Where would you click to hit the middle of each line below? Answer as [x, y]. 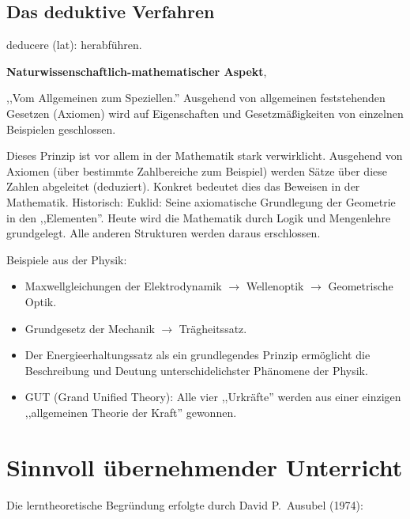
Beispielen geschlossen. [61, 129]
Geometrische [361, 286]
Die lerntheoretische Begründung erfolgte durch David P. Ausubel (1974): [185, 504]
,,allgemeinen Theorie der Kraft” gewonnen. [131, 412]
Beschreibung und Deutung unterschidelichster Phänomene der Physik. [196, 370]
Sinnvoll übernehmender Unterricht [205, 466]
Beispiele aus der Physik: [67, 259]
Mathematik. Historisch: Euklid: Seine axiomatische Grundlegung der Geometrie [201, 201]
